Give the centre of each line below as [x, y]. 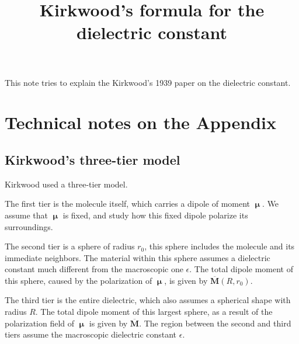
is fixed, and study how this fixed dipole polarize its [155, 215]
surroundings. [29, 226]
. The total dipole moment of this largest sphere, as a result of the [154, 312]
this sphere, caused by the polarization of [79, 280]
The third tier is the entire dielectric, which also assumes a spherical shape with [148, 300]
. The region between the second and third [215, 323]
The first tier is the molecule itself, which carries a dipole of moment [128, 204]
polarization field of [40, 323]
